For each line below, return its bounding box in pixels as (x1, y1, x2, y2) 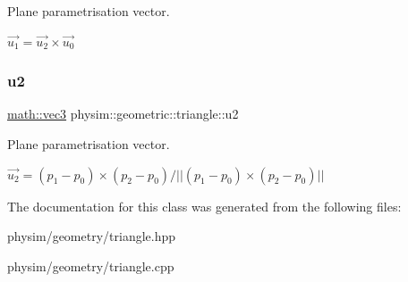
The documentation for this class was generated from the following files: (7, 196, 402, 215)
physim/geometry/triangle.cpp (7, 256, 174, 275)
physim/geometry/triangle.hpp (7, 227, 176, 245)
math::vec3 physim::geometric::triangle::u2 (7, 104, 239, 123)
